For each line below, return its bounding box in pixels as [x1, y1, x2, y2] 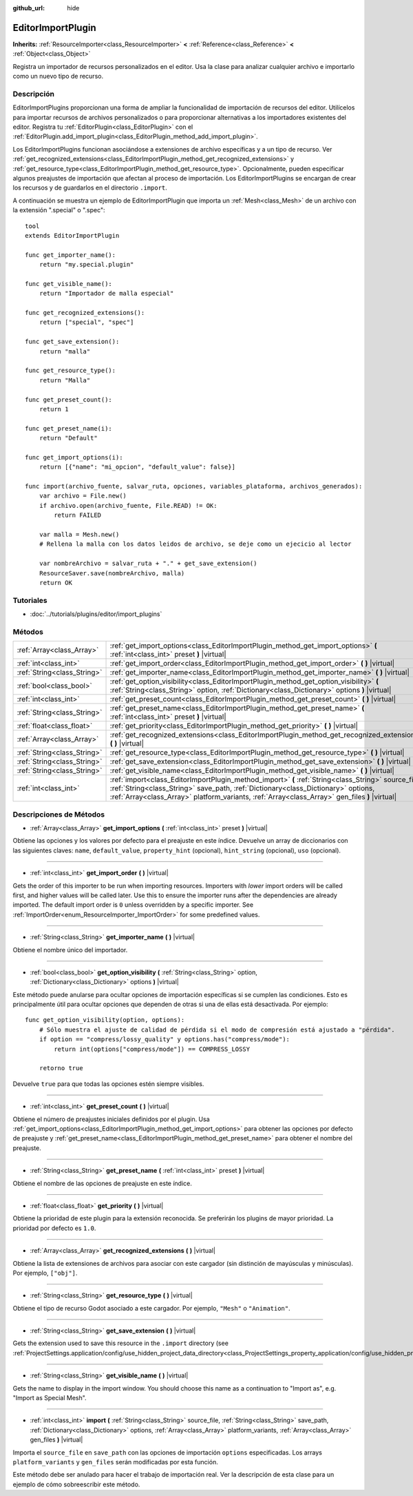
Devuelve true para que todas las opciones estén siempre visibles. [12, 1079, 204, 1088]
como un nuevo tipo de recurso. [12, 72, 103, 81]
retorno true [39, 1065, 83, 1072]
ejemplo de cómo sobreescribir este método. [12, 1480, 140, 1488]
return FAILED [54, 511, 102, 520]
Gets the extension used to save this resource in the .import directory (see [12, 1339, 229, 1347]
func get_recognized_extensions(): [25, 309, 145, 317]
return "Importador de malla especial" [39, 289, 174, 298]
